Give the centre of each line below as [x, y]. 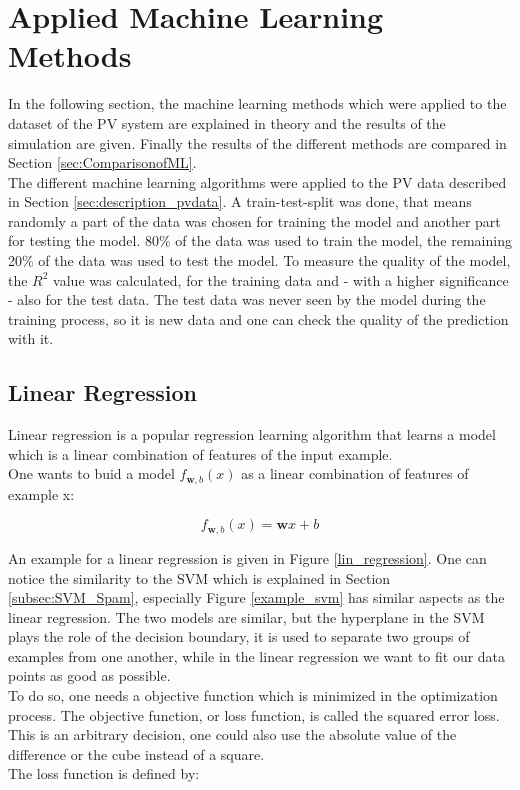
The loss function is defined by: [104, 773]
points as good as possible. [89, 675]
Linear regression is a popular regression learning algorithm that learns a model [252, 434]
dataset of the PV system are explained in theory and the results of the [227, 122]
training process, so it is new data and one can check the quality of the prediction [258, 318]
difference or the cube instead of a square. [136, 753]
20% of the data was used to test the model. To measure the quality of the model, [259, 260]
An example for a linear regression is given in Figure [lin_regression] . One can [247, 557]
